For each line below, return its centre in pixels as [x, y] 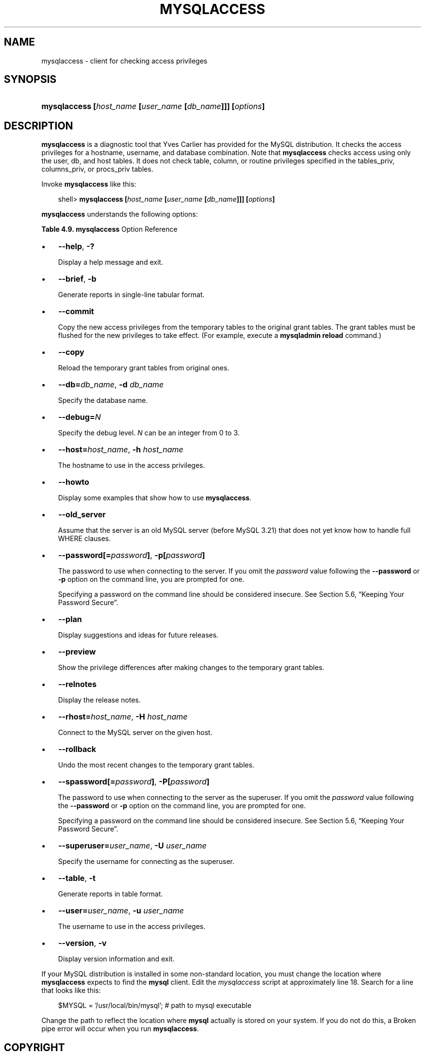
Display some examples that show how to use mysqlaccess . [155, 498]
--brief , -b [77, 279]
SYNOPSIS [30, 80]
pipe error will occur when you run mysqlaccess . [120, 1029]
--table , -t [77, 878]
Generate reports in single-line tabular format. [131, 295]
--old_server [82, 515]
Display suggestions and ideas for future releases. [138, 635]
